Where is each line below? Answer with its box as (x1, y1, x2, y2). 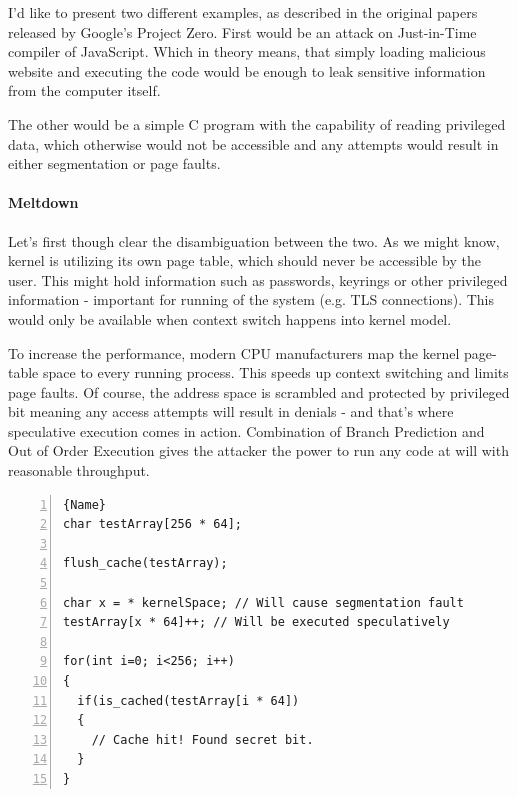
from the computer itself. (8, 80, 161, 101)
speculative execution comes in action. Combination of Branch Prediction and (8, 420, 485, 441)
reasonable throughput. (8, 460, 150, 481)
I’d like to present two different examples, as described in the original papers (8, 2, 478, 22)
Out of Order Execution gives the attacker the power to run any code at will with (8, 440, 509, 461)
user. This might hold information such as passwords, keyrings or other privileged (8, 269, 508, 290)
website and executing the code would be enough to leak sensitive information (8, 60, 486, 81)
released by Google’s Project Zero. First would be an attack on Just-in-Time (8, 21, 477, 42)
